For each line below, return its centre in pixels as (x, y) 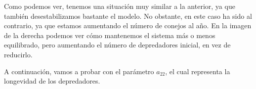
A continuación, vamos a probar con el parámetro (79, 71)
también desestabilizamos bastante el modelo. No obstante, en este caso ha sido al (128, 16)
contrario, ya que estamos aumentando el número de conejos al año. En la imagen (128, 25)
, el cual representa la (198, 71)
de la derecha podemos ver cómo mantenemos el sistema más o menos (110, 35)
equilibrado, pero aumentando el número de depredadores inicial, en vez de (117, 45)
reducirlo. (18, 54)
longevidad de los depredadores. (52, 81)
